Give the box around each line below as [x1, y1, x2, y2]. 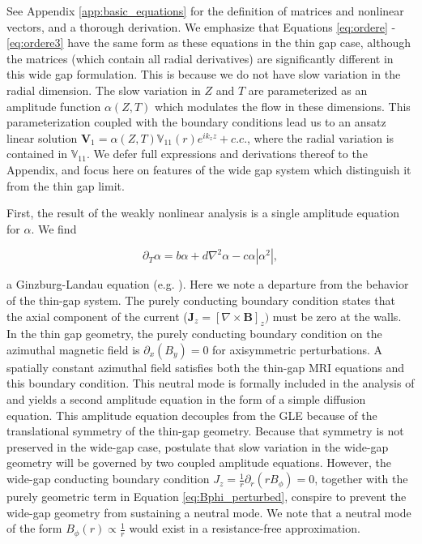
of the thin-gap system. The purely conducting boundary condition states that [6, 291, 395, 308]
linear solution [6, 129, 78, 146]
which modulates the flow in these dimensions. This [155, 97, 411, 114]
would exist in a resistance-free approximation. [129, 520, 360, 537]
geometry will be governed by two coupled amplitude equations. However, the [6, 454, 392, 471]
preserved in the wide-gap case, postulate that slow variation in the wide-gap [6, 438, 389, 455]
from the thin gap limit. [6, 177, 125, 194]
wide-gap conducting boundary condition [6, 470, 210, 487]
